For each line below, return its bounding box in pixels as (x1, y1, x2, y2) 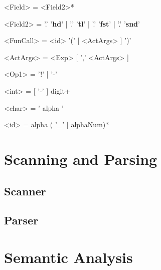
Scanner (4, 183, 46, 198)
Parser (4, 212, 39, 228)
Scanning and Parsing (4, 148, 157, 169)
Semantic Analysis (4, 246, 133, 267)
